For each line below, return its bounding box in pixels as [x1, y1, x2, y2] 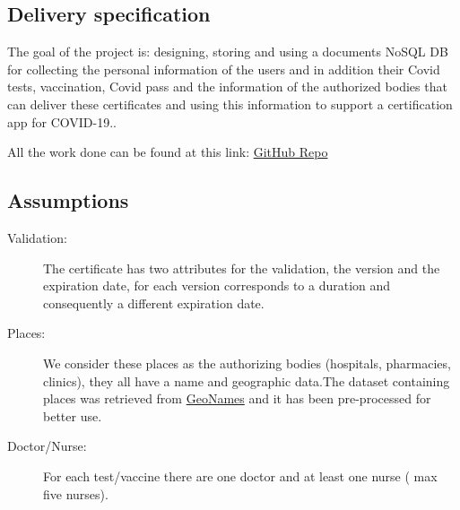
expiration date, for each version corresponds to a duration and [43, 276, 391, 295]
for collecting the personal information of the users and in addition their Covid [7, 59, 440, 78]
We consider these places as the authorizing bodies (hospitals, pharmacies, [43, 353, 451, 372]
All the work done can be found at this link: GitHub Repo [7, 143, 328, 161]
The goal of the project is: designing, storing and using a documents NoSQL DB [7, 42, 448, 61]
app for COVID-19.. [7, 112, 117, 131]
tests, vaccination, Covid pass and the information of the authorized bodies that [7, 77, 447, 96]
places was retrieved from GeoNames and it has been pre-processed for [43, 389, 431, 408]
